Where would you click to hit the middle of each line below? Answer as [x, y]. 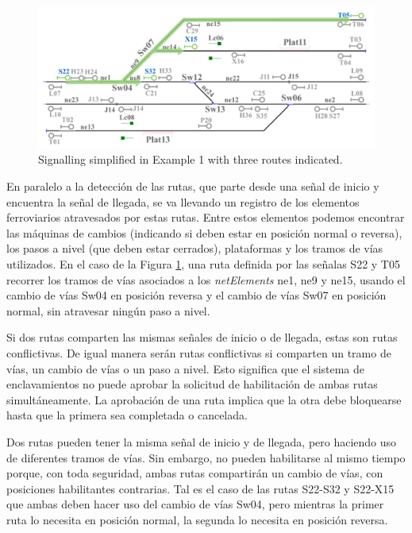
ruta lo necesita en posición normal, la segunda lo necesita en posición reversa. [197, 519]
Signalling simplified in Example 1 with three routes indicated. [191, 159]
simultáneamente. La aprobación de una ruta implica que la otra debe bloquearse [204, 399]
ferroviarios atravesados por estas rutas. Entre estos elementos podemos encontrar [206, 217]
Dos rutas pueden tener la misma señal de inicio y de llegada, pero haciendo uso [202, 441]
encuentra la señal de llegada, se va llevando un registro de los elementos [183, 201]
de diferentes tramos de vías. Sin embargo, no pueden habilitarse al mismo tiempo [206, 457]
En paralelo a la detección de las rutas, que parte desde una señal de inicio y [193, 186]
